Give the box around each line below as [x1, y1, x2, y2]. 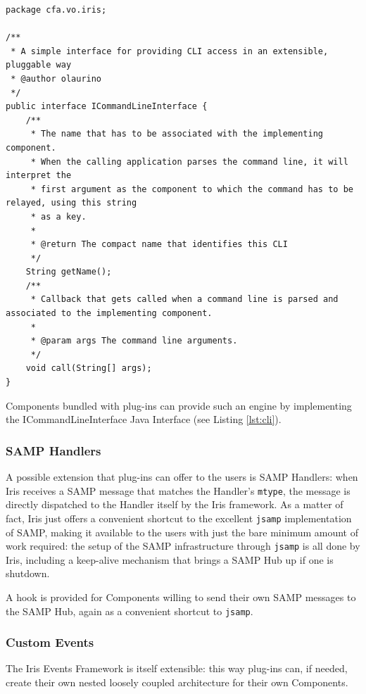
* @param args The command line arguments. [30, 336, 238, 346]
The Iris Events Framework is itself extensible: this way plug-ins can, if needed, [6, 661, 348, 676]
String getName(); [25, 267, 112, 277]
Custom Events [6, 633, 94, 651]
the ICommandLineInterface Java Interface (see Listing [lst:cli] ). [6, 412, 282, 427]
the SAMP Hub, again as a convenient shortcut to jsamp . [6, 603, 253, 618]
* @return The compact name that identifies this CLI [30, 239, 288, 250]
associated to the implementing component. [6, 308, 213, 319]
